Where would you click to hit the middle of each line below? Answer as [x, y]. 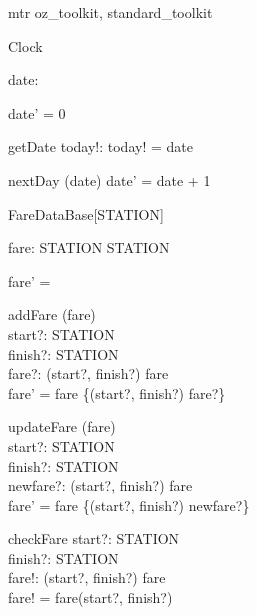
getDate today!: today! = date [100, 146]
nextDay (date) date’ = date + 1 [109, 179]
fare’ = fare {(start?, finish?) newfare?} [129, 504]
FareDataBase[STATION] [86, 213]
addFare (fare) [52, 314]
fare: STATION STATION [89, 247]
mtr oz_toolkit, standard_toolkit [110, 12]
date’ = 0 [37, 112]
